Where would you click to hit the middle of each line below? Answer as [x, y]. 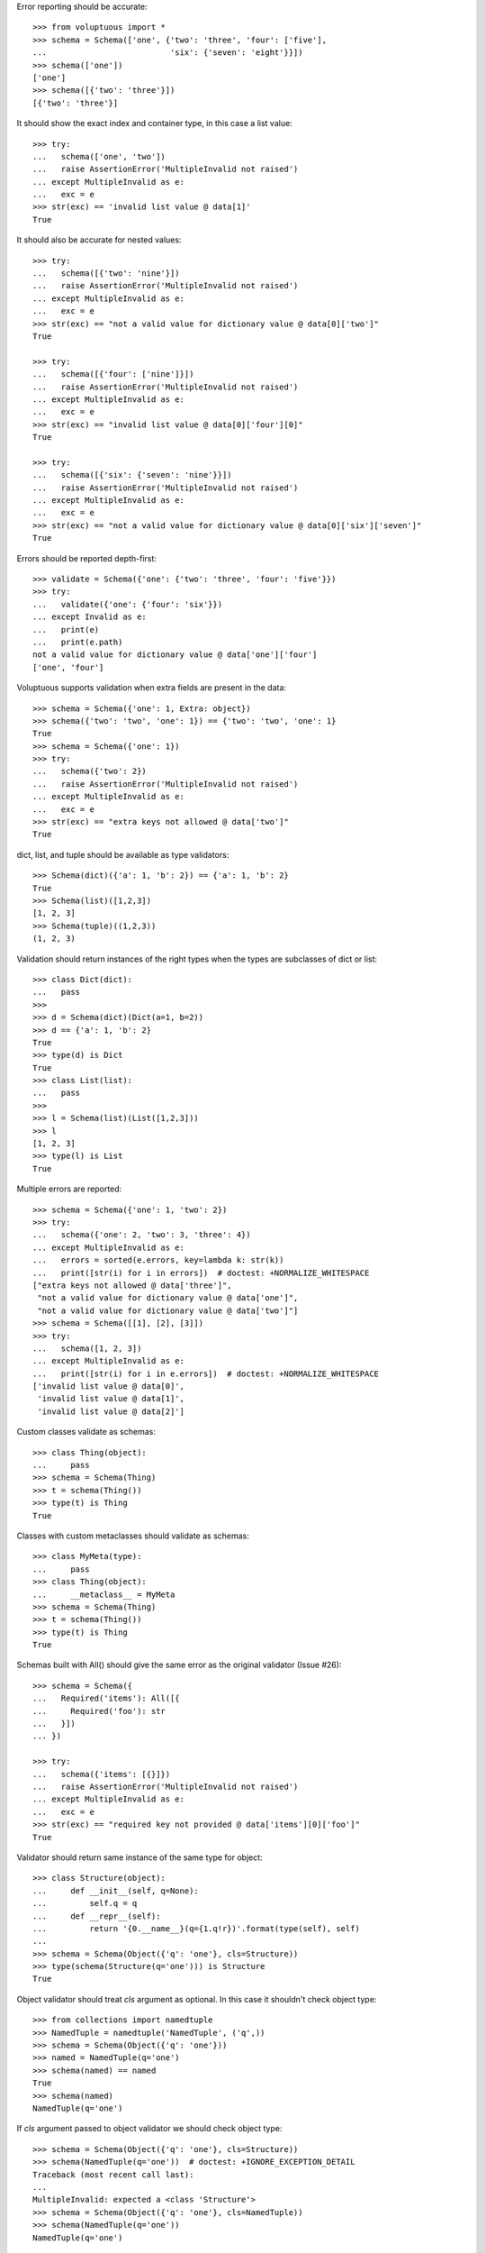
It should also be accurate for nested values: [99, 240]
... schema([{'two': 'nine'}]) [106, 274]
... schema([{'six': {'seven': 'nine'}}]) [133, 475]
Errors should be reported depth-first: [87, 558]
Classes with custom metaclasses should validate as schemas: [133, 1536]
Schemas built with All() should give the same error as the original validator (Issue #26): [179, 1665]
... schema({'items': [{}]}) [102, 1774]
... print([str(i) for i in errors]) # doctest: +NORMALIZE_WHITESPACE [201, 1272]
